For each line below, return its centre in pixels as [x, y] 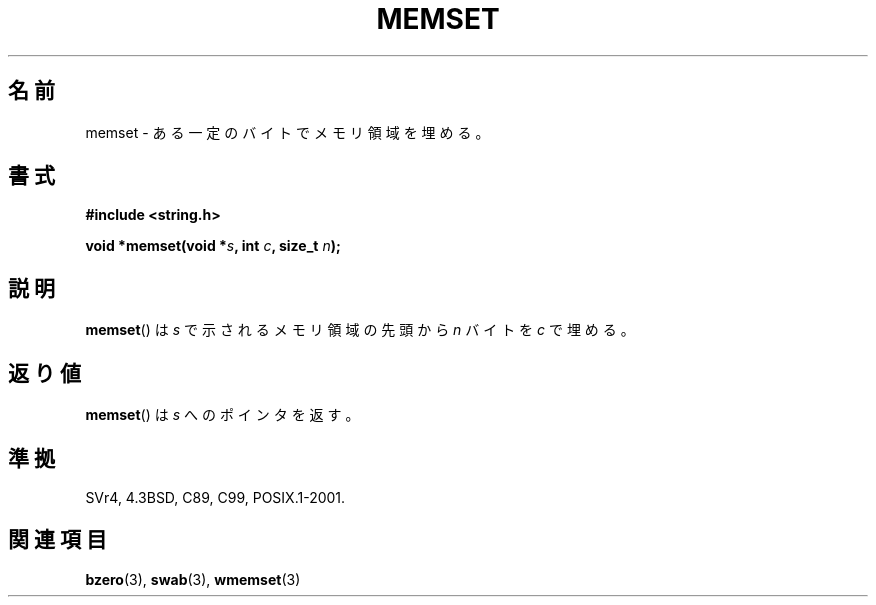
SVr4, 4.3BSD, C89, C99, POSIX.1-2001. [215, 497]
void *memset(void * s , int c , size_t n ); [213, 246]
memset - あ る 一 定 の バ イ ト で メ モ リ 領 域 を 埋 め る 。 [287, 132]
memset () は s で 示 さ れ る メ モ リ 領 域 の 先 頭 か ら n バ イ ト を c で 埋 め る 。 [360, 330]
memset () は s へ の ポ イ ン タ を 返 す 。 [222, 415]
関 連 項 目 [57, 540]
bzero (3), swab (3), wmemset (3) [193, 579]
